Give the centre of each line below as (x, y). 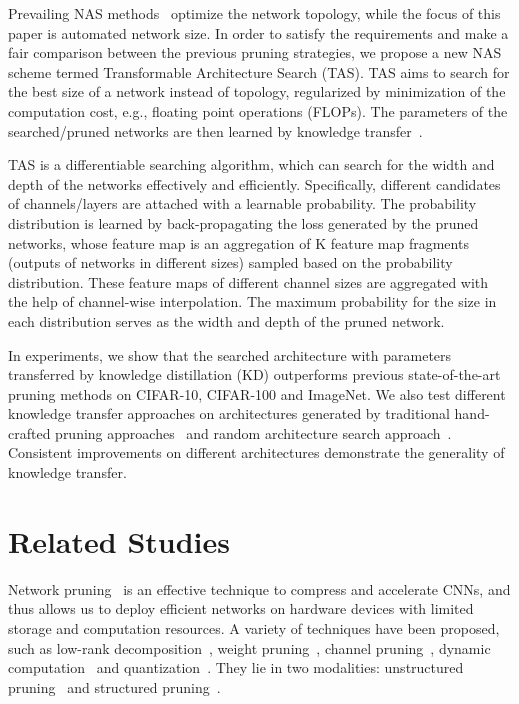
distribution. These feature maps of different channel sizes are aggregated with (248, 281)
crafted (29, 432)
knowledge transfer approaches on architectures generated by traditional (229, 413)
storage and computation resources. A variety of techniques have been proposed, (254, 627)
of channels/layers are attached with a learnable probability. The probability (242, 203)
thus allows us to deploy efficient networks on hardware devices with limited (241, 608)
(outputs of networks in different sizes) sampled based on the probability (230, 262)
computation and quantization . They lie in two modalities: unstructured (236, 667)
